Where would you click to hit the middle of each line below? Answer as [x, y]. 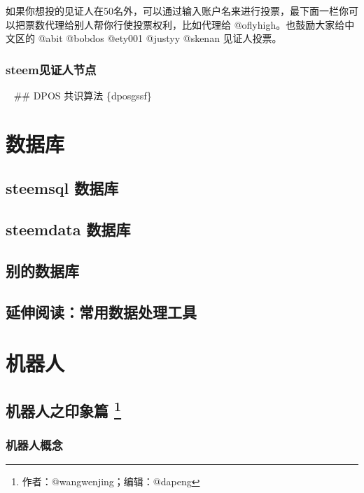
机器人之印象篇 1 [64, 409]
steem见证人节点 [51, 69]
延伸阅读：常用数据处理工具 [101, 311]
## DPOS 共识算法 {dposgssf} [83, 95]
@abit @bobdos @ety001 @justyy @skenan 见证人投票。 [160, 38]
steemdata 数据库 [68, 229]
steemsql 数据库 [62, 188]
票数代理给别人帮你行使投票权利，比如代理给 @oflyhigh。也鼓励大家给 [185, 24]
